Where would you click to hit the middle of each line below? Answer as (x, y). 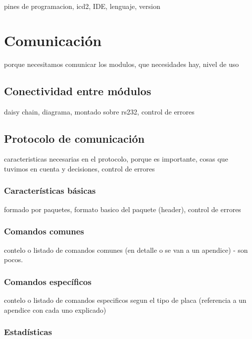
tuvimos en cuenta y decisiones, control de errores (79, 168)
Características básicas (50, 191)
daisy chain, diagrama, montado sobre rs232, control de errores (99, 111)
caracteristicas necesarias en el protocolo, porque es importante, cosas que (116, 159)
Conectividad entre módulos (78, 90)
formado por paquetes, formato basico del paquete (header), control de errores (123, 209)
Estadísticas (28, 332)
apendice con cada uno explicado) (55, 310)
